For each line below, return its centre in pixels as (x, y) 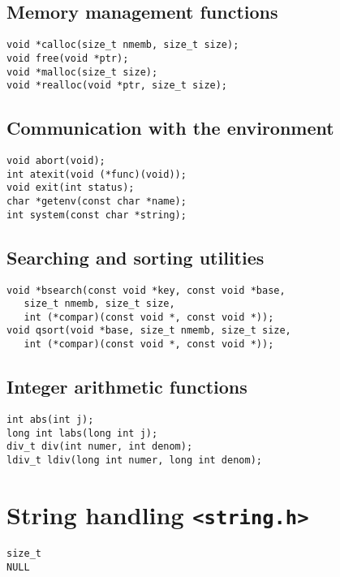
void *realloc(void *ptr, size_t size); (117, 86)
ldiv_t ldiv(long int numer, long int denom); (134, 460)
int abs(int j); (50, 420)
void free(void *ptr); (68, 58)
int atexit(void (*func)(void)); (97, 174)
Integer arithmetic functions (127, 387)
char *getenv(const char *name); (97, 201)
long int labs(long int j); (82, 433)
